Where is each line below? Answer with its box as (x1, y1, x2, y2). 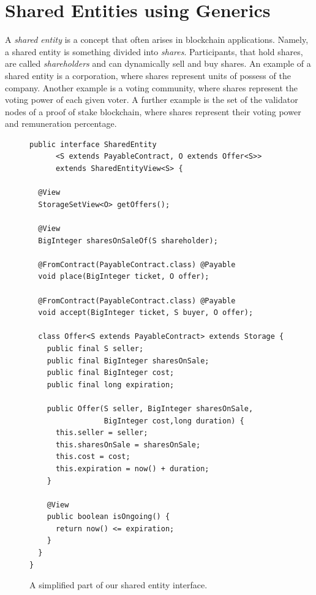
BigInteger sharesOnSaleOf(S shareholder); (38, 236, 218, 245)
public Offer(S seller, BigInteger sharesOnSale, (47, 404, 254, 413)
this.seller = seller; (55, 428, 148, 438)
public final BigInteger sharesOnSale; (47, 356, 209, 365)
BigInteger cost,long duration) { (103, 416, 244, 425)
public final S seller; (47, 344, 144, 353)
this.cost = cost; (55, 452, 130, 461)
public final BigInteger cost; (47, 368, 175, 377)
